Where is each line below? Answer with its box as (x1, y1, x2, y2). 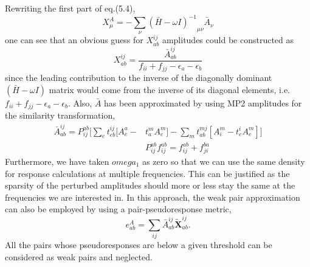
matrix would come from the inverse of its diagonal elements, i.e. (49, 83, 290, 95)
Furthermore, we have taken (5, 154, 109, 167)
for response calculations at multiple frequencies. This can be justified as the (5, 167, 290, 179)
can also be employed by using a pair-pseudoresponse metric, (5, 203, 232, 215)
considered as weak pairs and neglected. (5, 250, 153, 263)
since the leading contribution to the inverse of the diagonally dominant (5, 71, 272, 84)
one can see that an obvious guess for (5, 33, 143, 46)
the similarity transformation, (5, 109, 115, 122)
